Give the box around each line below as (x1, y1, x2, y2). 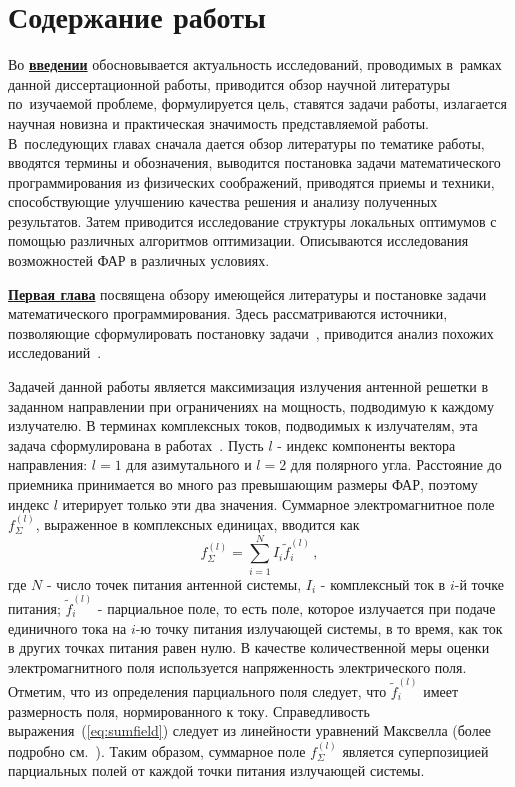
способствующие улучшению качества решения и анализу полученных (8, 191, 438, 212)
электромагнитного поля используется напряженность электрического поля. (8, 656, 467, 677)
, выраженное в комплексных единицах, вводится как (35, 514, 360, 534)
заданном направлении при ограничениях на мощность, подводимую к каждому (8, 395, 494, 416)
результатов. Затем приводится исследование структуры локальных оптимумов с (8, 210, 497, 231)
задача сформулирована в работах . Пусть (8, 434, 264, 455)
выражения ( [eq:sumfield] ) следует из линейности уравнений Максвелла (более (8, 720, 492, 741)
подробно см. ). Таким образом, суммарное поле (8, 740, 306, 761)
